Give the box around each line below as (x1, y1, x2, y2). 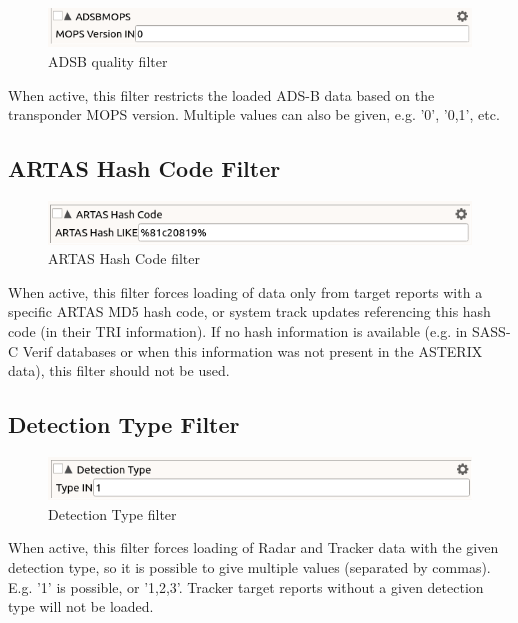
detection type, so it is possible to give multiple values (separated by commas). (8, 556, 491, 577)
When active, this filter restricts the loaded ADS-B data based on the (8, 84, 435, 105)
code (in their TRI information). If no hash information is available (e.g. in (8, 321, 468, 342)
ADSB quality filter (48, 50, 168, 71)
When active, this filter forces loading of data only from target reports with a (8, 281, 483, 302)
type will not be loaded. (8, 596, 154, 617)
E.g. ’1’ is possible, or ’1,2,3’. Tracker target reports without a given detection (8, 576, 484, 597)
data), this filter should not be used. (8, 360, 230, 381)
